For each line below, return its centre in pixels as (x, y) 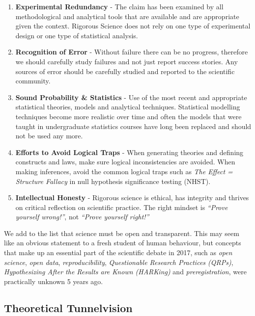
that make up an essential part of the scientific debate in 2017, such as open (118, 252)
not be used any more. (49, 136)
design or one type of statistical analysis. (77, 35)
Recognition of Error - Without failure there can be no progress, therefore (132, 52)
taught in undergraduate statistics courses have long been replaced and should (133, 126)
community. (33, 81)
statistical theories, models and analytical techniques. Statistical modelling (128, 107)
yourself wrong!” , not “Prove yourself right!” (82, 217)
